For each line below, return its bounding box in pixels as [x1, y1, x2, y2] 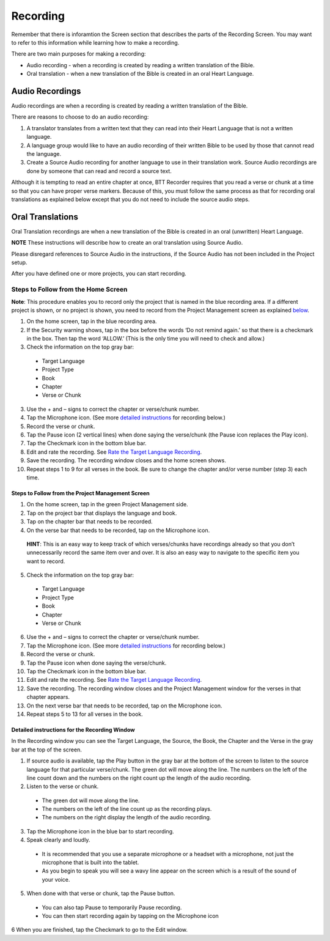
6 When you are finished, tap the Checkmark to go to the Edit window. [11, 926, 188, 934]
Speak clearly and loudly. [26, 836, 90, 844]
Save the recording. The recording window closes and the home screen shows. [26, 457, 226, 464]
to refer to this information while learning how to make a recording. [11, 39, 180, 46]
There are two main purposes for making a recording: [11, 50, 146, 57]
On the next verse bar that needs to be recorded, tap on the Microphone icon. [26, 702, 222, 709]
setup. [11, 259, 28, 266]
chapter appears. [26, 693, 70, 701]
